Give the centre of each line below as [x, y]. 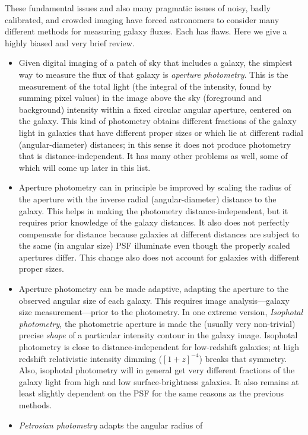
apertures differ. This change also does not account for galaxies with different [159, 257]
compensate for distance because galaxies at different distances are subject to [159, 234]
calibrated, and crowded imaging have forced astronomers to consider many [142, 19]
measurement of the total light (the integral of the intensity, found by [145, 86]
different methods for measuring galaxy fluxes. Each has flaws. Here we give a [146, 31]
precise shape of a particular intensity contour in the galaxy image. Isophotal [158, 335]
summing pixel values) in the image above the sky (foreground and [140, 98]
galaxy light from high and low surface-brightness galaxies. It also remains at [159, 381]
